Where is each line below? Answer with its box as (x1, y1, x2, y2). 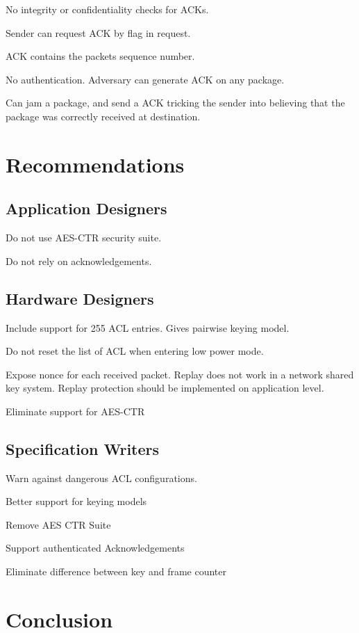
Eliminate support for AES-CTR (6, 403, 145, 418)
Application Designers (6, 198, 167, 219)
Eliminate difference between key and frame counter (6, 564, 227, 579)
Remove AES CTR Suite (6, 517, 111, 531)
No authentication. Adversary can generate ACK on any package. (6, 72, 285, 86)
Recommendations (6, 150, 185, 178)
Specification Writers (6, 438, 160, 459)
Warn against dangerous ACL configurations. (6, 470, 197, 485)
